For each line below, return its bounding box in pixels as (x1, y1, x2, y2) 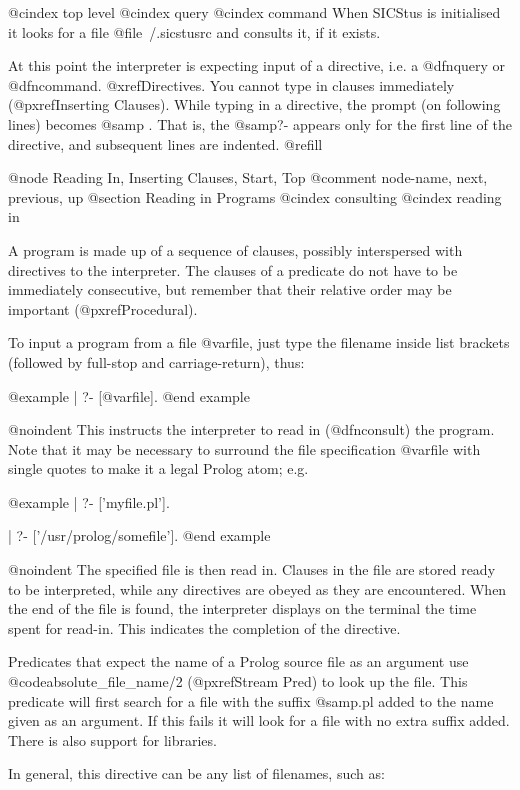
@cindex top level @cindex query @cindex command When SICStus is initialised (8, 2, 501, 22)
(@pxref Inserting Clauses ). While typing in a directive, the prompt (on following (8, 94, 501, 115)
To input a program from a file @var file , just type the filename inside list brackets (8, 332, 510, 353)
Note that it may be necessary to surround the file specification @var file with (8, 438, 481, 459)
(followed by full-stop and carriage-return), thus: (8, 351, 305, 372)
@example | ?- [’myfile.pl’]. (8, 491, 170, 512)
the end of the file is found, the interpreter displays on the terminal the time (8, 598, 477, 619)
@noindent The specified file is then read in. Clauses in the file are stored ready (8, 559, 496, 580)
